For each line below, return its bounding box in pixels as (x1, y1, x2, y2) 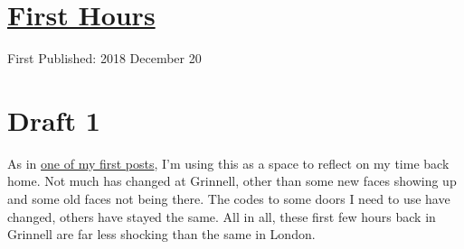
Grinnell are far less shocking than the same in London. (7, 225, 316, 244)
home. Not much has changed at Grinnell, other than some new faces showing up (7, 171, 457, 190)
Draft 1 (7, 101, 100, 138)
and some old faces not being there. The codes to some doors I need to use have (7, 189, 450, 208)
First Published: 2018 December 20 (7, 49, 202, 68)
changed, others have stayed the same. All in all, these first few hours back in (7, 207, 436, 226)
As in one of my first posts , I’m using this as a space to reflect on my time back (7, 153, 450, 172)
